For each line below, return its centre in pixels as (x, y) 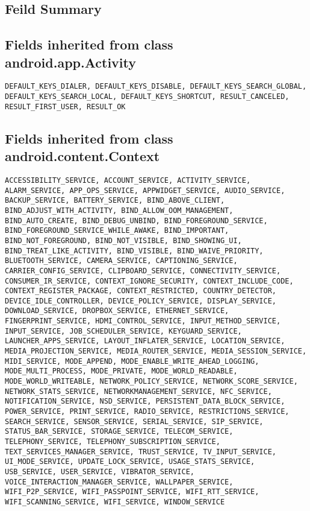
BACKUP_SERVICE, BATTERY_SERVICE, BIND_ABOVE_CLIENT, (115, 201)
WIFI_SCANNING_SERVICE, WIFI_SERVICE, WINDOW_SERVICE (115, 502)
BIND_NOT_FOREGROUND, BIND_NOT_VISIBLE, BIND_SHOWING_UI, (123, 240)
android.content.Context (82, 156)
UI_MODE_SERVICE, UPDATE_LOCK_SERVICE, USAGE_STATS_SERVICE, (130, 462)
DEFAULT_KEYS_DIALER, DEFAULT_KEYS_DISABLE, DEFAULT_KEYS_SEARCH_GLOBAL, (156, 87)
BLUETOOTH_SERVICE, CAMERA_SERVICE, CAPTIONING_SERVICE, (121, 261)
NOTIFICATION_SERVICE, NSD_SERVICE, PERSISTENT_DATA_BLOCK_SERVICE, (145, 401)
